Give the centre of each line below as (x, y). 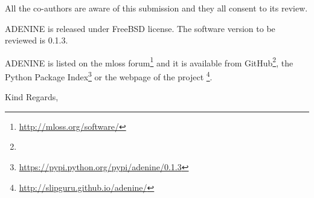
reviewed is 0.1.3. (37, 40)
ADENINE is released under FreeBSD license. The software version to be (140, 28)
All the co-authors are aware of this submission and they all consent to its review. (156, 8)
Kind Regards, (32, 97)
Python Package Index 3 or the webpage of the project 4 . (109, 76)
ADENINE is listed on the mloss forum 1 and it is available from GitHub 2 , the (149, 62)
